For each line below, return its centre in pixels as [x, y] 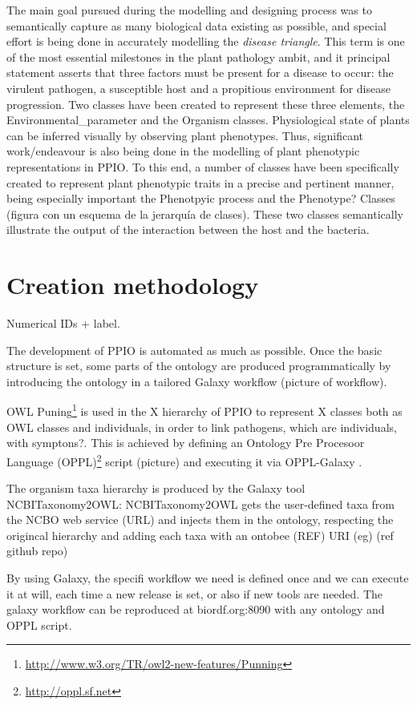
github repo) [37, 551]
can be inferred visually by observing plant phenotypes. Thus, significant [185, 135]
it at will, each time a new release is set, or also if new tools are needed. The [195, 593]
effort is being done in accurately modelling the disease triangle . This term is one [206, 41]
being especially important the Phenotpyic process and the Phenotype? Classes [201, 198]
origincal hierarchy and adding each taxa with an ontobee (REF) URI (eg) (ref [200, 535]
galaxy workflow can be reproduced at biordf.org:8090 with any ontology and [196, 609]
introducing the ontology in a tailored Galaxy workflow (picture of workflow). [197, 381]
